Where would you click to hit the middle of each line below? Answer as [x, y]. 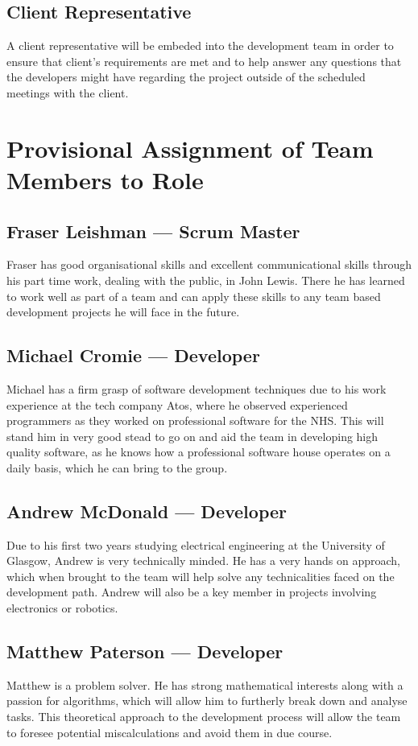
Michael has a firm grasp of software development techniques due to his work [197, 388]
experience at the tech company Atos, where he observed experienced [177, 404]
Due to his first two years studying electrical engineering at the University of [196, 544]
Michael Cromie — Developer [133, 355]
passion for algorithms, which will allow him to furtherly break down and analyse [207, 701]
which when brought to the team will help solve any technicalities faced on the [201, 576]
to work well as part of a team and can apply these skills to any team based [194, 296]
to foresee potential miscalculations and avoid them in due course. [170, 732]
